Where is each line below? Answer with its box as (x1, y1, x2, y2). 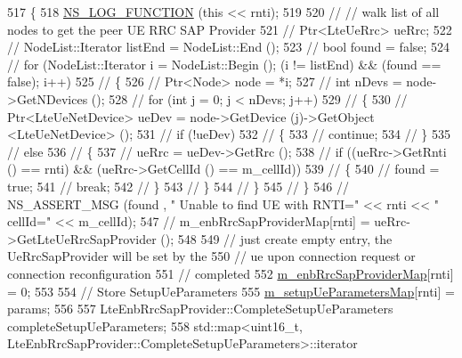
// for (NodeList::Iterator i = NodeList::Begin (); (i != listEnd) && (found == (7, 54, 442, 73)
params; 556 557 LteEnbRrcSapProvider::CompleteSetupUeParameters (7, 299, 393, 318)
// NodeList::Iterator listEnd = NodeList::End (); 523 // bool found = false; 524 (7, 37, 450, 56)
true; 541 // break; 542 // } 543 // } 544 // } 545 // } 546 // (7, 176, 349, 195)
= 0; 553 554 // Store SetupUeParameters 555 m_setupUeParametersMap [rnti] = (7, 281, 455, 300)
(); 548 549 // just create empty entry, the (160, 229, 393, 248)
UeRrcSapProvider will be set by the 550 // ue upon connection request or (7, 247, 416, 265)
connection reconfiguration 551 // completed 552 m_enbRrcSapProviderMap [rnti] (7, 264, 454, 282)
